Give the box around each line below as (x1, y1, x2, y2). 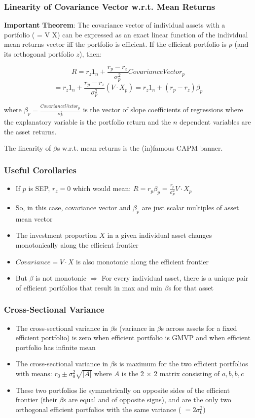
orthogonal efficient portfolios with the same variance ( (15, 404, 182, 414)
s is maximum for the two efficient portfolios (114, 358, 248, 369)
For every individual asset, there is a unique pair (102, 273, 249, 283)
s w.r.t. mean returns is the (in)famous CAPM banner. (57, 143, 223, 153)
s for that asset (168, 282, 214, 292)
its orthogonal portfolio (4, 49, 74, 59)
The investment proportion (15, 230, 97, 240)
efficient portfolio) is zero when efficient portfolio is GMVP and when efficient (15, 332, 251, 343)
